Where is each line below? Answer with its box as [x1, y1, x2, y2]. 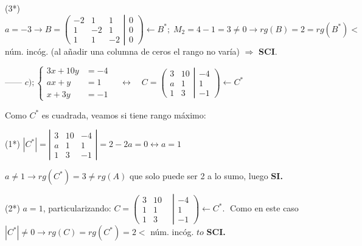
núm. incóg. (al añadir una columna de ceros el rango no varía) [5, 44, 240, 57]
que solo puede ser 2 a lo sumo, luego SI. [129, 169, 283, 182]
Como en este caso [229, 202, 299, 214]
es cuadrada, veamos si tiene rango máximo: [41, 108, 206, 121]
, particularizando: [43, 202, 111, 214]
